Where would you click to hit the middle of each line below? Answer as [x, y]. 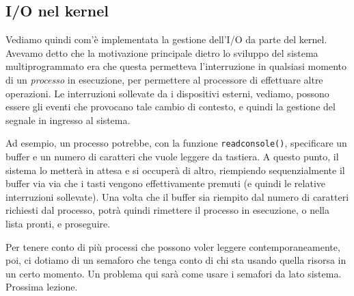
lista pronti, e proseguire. [58, 223]
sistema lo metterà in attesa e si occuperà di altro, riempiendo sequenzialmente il [175, 170]
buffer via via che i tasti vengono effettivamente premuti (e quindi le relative [165, 183]
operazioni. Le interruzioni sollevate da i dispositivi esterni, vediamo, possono [167, 93]
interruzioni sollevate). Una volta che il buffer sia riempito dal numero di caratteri [177, 196]
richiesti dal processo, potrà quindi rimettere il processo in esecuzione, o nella [167, 210]
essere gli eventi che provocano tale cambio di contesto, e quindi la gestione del [171, 107]
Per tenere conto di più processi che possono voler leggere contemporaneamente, [173, 246]
